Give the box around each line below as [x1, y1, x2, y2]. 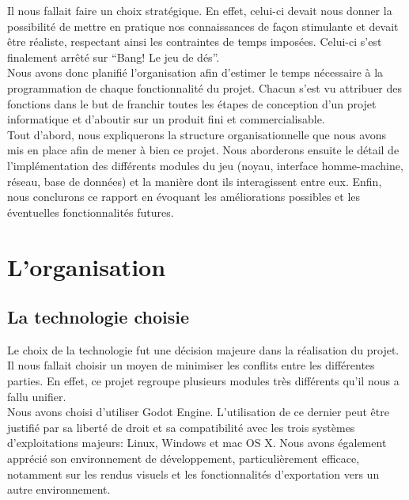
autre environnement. [7, 481, 111, 498]
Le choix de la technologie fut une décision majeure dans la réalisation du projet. [7, 341, 400, 358]
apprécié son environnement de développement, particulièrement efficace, [7, 450, 360, 467]
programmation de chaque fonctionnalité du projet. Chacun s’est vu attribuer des [7, 79, 403, 96]
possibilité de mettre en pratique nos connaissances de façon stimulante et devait [7, 17, 399, 34]
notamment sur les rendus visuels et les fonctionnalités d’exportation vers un [7, 465, 380, 482]
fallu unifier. [7, 388, 66, 404]
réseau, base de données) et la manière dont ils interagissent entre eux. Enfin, [7, 172, 382, 189]
